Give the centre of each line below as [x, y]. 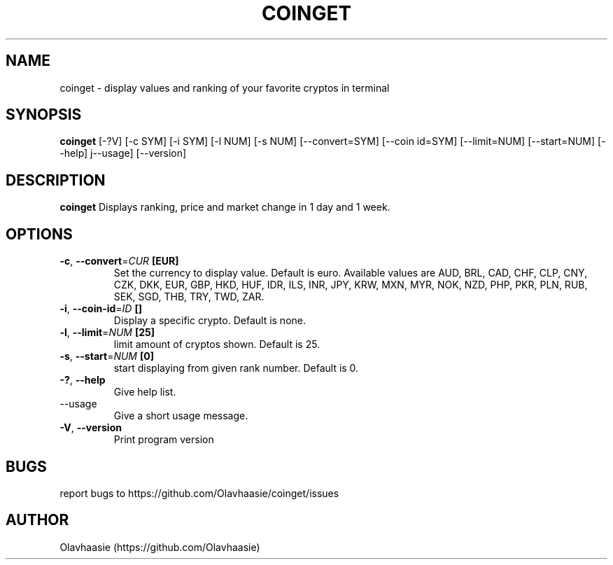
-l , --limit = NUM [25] [107, 333]
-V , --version [91, 428]
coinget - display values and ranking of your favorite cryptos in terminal [225, 88]
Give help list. [145, 392]
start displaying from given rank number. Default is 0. [236, 368]
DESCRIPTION [56, 180]
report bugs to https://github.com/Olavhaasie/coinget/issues [199, 493]
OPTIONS [39, 234]
